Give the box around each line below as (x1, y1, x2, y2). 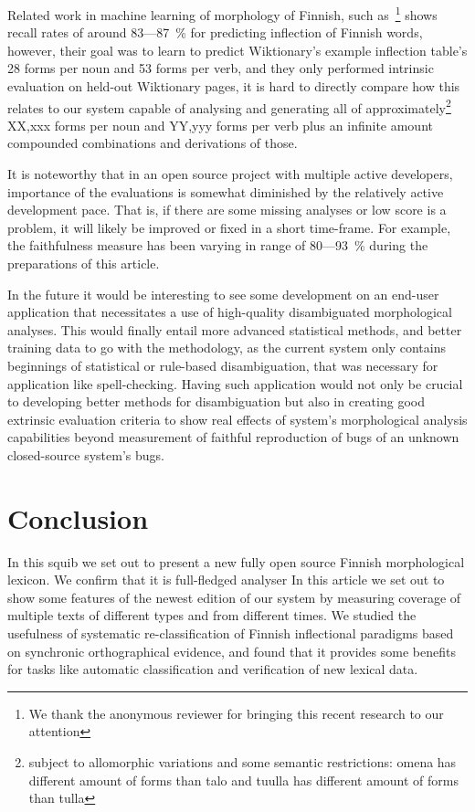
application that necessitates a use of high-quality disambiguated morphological (7, 302, 452, 322)
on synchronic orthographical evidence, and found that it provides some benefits (7, 641, 456, 660)
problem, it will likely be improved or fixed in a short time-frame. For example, (7, 217, 451, 237)
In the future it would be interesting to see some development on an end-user (7, 284, 439, 303)
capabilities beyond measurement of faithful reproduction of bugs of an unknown (7, 427, 459, 447)
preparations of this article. (7, 254, 160, 273)
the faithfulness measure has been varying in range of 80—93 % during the (7, 236, 428, 255)
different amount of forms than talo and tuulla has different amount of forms (28, 770, 459, 789)
